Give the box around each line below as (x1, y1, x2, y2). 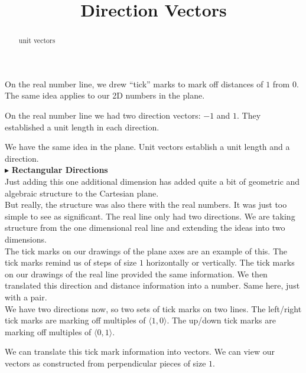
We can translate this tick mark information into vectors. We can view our (5, 345, 275, 358)
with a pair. (5, 290, 47, 303)
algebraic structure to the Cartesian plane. (5, 186, 159, 199)
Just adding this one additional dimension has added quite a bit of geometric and (5, 175, 300, 187)
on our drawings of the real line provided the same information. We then (5, 267, 268, 280)
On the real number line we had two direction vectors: (5, 109, 201, 122)
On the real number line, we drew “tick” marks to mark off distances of (5, 77, 263, 90)
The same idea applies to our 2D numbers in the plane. (5, 89, 205, 102)
